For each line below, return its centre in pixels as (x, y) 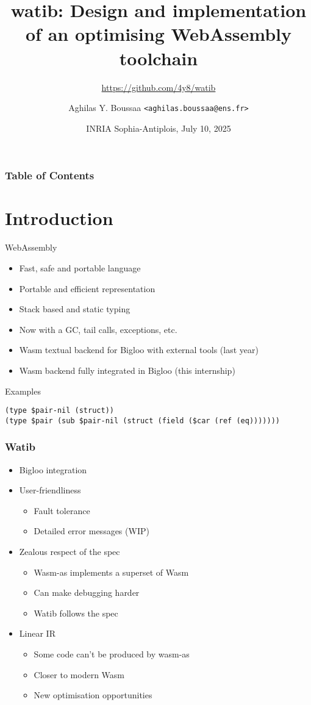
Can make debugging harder (87, 592)
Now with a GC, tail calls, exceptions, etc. (98, 329)
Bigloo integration (53, 469)
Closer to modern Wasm (79, 674)
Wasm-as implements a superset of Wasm (111, 572)
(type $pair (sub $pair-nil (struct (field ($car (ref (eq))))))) (143, 420)
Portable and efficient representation (87, 288)
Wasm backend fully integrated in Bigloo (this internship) (127, 370)
